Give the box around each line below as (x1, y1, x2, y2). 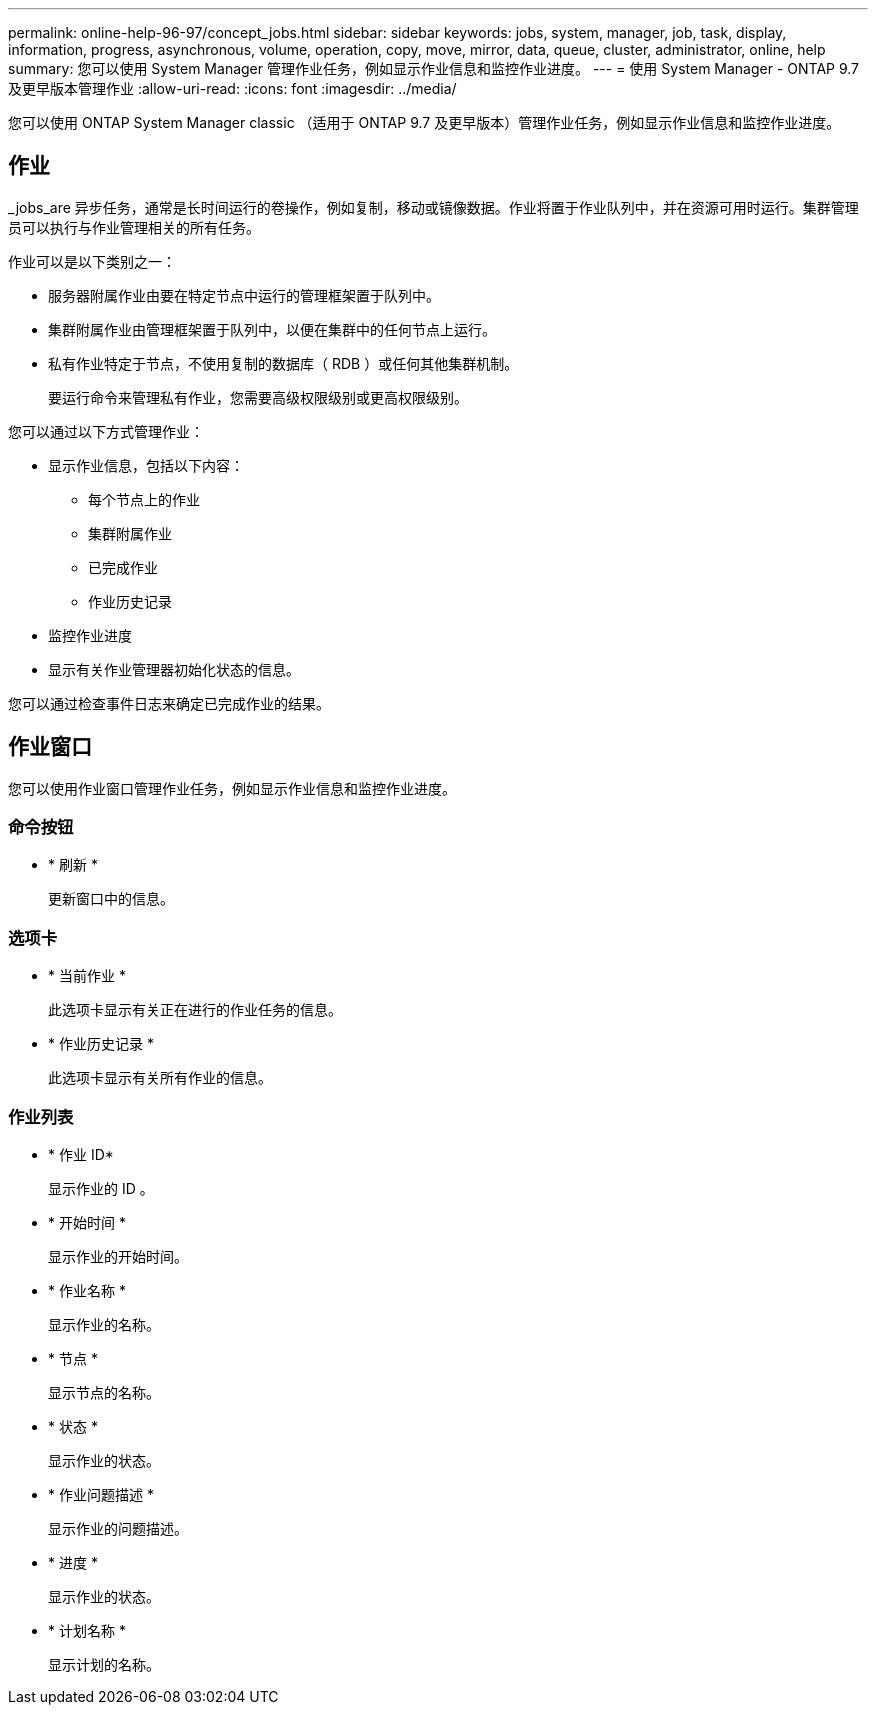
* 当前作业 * (48, 967, 126, 985)
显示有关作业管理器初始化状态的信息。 (48, 660, 300, 678)
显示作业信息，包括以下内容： (48, 456, 244, 474)
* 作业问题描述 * (48, 1485, 154, 1503)
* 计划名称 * (48, 1621, 126, 1639)
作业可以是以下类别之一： (8, 252, 176, 270)
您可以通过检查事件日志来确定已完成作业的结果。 (8, 694, 330, 712)
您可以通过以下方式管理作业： (8, 422, 204, 440)
